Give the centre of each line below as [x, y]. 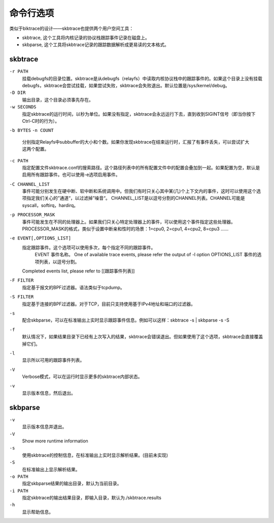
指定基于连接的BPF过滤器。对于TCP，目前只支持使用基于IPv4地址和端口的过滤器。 [109, 304]
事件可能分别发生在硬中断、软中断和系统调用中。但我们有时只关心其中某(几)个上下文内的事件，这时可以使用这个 [139, 191]
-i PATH [19, 491]
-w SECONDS [23, 107]
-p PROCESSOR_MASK [32, 215]
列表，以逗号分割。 [59, 262]
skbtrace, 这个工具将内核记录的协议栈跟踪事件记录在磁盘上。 [86, 38]
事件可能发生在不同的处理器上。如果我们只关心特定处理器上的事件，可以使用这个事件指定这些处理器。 [129, 222]
